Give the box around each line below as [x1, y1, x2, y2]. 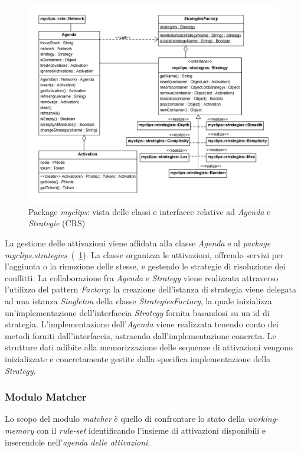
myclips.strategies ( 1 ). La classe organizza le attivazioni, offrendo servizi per [5, 248, 284, 261]
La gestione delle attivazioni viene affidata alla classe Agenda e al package [5, 237, 271, 249]
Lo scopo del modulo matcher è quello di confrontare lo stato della [5, 412, 246, 425]
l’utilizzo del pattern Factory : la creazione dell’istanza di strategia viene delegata [5, 283, 297, 295]
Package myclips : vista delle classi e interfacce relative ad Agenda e [28, 205, 271, 217]
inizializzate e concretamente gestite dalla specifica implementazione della [5, 352, 271, 365]
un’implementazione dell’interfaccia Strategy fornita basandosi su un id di [5, 306, 270, 318]
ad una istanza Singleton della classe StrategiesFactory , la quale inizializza [5, 294, 272, 307]
